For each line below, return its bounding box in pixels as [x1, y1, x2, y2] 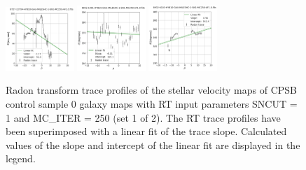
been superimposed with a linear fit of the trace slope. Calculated [6, 124, 287, 139]
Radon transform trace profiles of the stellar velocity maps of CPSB [6, 83, 298, 97]
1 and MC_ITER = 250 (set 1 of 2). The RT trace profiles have [6, 110, 281, 125]
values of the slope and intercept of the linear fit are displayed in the [6, 137, 300, 152]
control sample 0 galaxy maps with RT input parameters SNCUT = [6, 96, 298, 111]
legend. [6, 151, 36, 166]
